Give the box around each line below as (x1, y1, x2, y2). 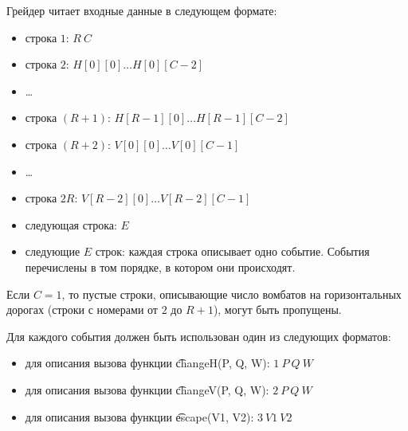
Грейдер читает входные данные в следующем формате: (6, 2, 277, 18)
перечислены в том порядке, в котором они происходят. (25, 258, 296, 275)
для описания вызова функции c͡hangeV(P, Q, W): (25, 381, 269, 398)
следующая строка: (25, 216, 117, 233)
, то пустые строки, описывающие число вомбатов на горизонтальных (61, 285, 402, 302)
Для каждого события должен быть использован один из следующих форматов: (6, 327, 391, 344)
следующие (25, 243, 80, 260)
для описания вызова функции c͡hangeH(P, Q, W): (25, 355, 270, 371)
